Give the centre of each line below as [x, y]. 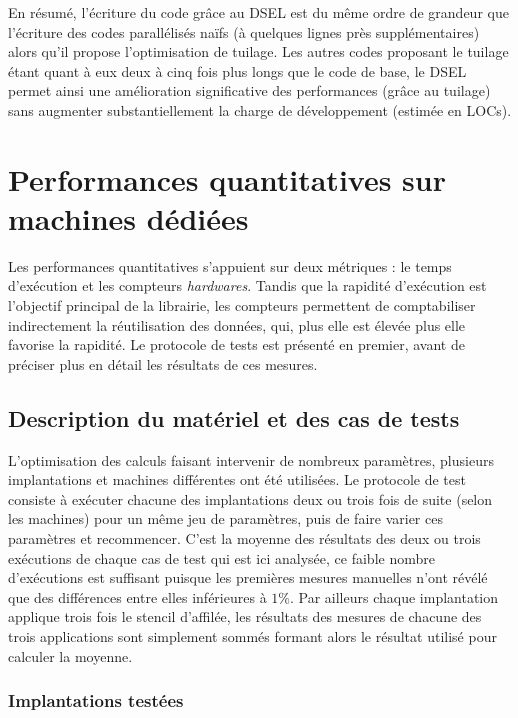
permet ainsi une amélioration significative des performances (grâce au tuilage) [249, 90]
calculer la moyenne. [70, 655]
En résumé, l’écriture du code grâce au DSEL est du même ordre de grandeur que [258, 12]
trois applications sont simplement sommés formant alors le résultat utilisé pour [252, 635]
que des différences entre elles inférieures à [137, 596]
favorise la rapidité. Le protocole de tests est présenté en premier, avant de [236, 344]
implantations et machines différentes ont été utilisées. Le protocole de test [237, 479]
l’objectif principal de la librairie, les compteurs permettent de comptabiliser [242, 305]
